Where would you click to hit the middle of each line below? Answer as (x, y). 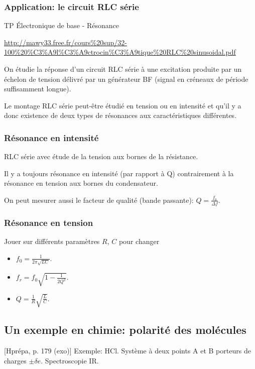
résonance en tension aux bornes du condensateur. (81, 183)
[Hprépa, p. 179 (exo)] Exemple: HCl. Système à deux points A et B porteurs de (127, 351)
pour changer (139, 241)
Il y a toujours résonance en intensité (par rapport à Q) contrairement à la (119, 173)
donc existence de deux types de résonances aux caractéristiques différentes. (120, 115)
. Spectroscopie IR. (70, 360)
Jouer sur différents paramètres (52, 241)
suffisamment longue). (38, 89)
